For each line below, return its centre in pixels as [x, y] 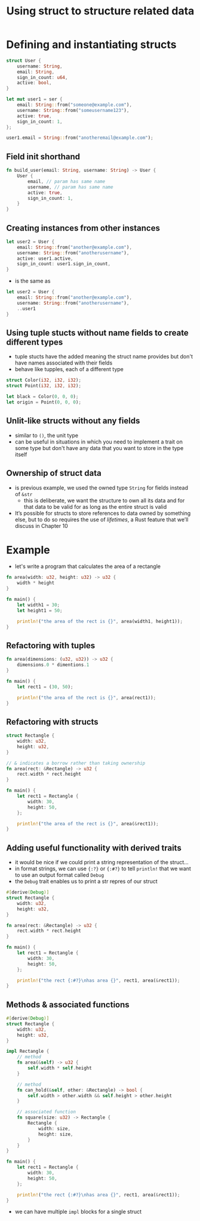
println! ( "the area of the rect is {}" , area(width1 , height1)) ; [100, 621]
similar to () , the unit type [47, 435]
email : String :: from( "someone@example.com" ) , [75, 105]
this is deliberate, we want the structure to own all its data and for [104, 500]
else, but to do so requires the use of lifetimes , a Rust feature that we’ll [101, 520]
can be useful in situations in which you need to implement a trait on [99, 442]
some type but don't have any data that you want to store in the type [99, 448]
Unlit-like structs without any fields [73, 421]
